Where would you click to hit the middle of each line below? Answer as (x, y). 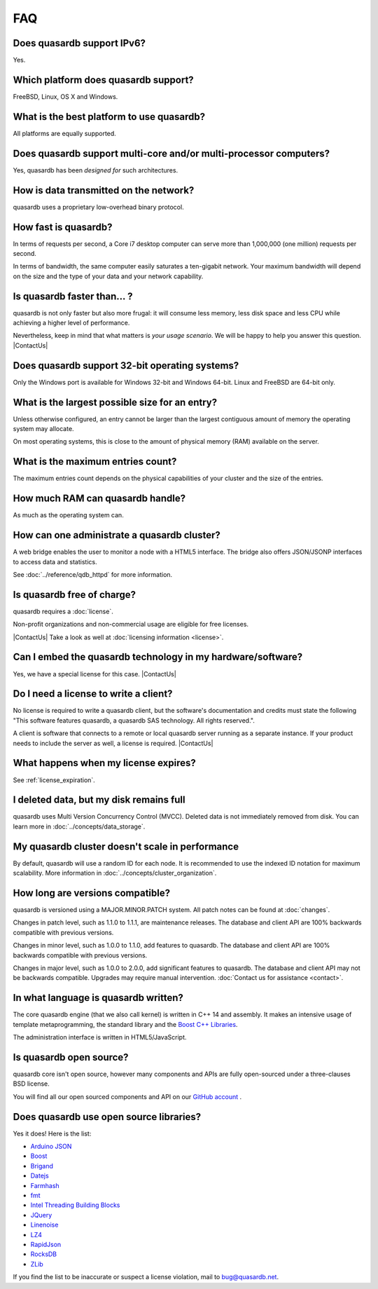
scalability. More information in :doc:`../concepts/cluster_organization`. (115, 873)
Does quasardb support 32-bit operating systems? (126, 366)
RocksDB (44, 1254)
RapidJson (46, 1244)
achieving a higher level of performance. (71, 323)
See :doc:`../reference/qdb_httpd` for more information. (93, 574)
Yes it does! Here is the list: (52, 1133)
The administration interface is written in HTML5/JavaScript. (100, 1037)
